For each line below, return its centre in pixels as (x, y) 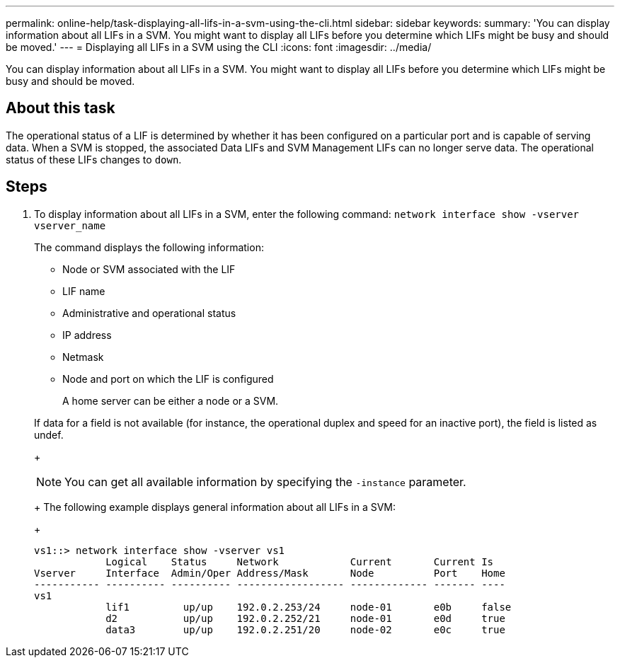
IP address (87, 335)
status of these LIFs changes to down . (94, 159)
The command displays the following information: (149, 247)
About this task (61, 108)
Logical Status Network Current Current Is (300, 561)
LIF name (84, 291)
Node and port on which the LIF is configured (168, 379)
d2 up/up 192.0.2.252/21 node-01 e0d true (305, 618)
